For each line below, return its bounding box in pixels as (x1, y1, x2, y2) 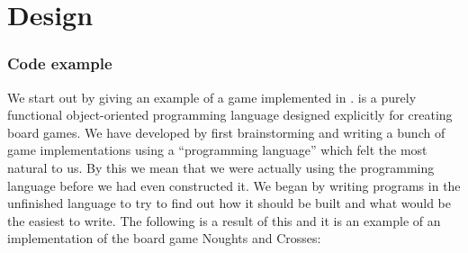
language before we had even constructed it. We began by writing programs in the (7, 176, 461, 194)
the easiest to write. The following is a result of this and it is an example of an (7, 211, 441, 230)
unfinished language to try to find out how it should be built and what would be (7, 194, 451, 212)
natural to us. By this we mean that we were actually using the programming (7, 158, 435, 176)
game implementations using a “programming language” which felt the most (7, 140, 427, 159)
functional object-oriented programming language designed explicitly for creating (7, 105, 453, 124)
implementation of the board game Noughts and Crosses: (7, 229, 321, 248)
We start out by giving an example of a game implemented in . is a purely (7, 87, 417, 106)
